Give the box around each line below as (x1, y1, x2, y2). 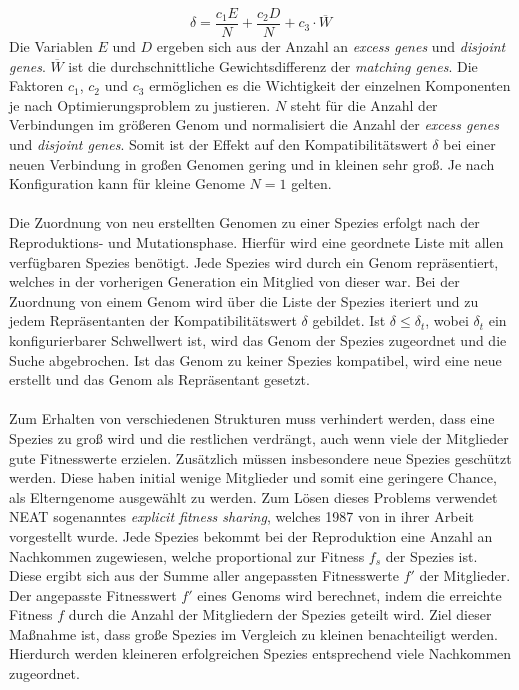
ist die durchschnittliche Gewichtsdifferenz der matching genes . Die (68, 55, 478, 76)
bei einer (443, 134, 496, 155)
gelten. (291, 173, 332, 194)
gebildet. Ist (312, 310, 386, 331)
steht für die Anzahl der (290, 94, 438, 115)
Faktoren (9, 75, 64, 96)
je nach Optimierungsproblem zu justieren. (9, 94, 271, 115)
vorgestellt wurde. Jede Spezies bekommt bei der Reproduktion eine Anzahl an (9, 525, 493, 546)
